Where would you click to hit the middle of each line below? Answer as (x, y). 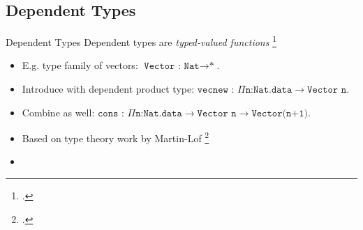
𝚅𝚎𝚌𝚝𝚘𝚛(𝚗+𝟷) (280, 113)
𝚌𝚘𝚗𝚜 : (111, 113)
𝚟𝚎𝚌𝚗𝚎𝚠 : (216, 90)
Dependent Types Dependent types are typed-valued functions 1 (141, 41)
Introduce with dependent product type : (108, 89)
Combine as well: (58, 112)
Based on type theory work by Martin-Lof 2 (116, 137)
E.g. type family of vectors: (80, 65)
